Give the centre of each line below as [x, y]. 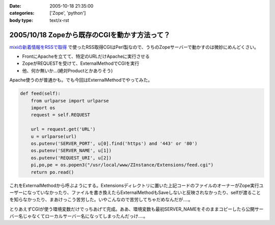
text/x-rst [59, 20]
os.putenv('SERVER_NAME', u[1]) [71, 151]
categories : [22, 13]
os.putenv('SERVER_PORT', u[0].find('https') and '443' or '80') [114, 143]
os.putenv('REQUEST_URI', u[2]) [71, 158]
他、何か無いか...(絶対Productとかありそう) [67, 70]
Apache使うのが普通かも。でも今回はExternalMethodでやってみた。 [81, 80]
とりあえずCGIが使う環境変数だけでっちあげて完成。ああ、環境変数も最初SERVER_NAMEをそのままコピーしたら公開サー [136, 209]
